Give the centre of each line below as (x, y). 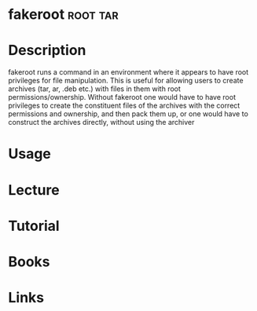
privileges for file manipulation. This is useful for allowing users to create (126, 81)
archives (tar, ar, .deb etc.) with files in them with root (94, 89)
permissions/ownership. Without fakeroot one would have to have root (122, 97)
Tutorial (34, 226)
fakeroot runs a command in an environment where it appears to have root (128, 72)
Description (47, 51)
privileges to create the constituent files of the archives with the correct (124, 106)
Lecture (34, 190)
